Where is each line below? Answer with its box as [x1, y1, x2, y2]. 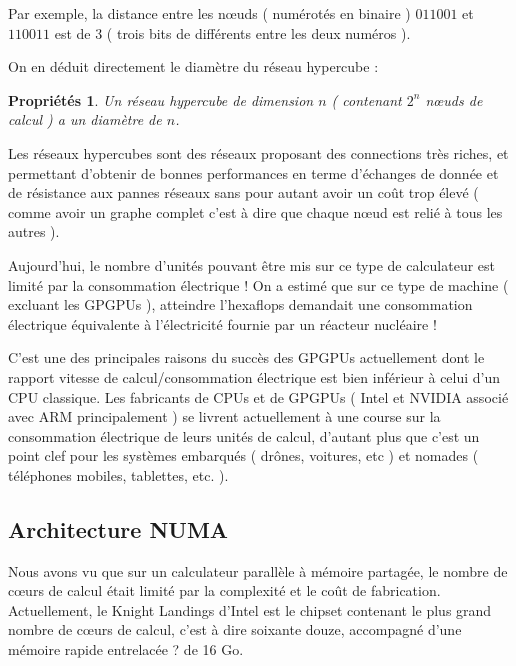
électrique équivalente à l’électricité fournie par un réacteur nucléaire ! [8, 313, 437, 334]
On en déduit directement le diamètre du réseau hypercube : [8, 56, 379, 77]
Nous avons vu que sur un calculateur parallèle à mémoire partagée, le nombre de [8, 560, 508, 581]
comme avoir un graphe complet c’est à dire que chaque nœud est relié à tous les [8, 201, 503, 222]
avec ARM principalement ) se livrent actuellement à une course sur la [8, 406, 441, 427]
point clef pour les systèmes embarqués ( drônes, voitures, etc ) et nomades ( [8, 445, 479, 466]
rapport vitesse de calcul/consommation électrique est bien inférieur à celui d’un [8, 366, 501, 387]
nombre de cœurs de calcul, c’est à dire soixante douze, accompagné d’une [8, 619, 462, 640]
